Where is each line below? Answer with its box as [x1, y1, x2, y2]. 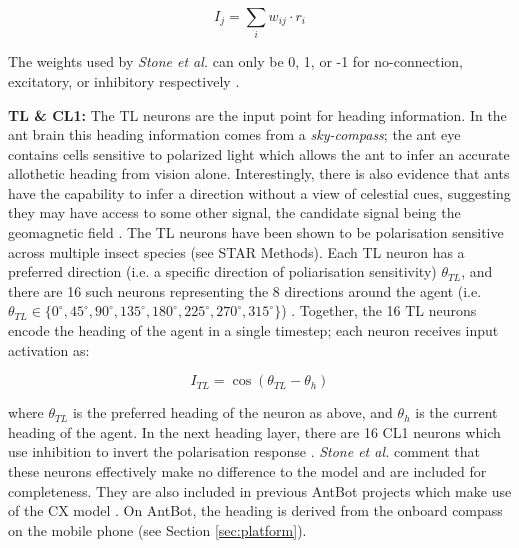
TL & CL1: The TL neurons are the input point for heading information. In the [8, 104, 507, 125]
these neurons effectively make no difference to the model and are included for [8, 461, 487, 482]
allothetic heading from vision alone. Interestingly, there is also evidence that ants [8, 163, 510, 184]
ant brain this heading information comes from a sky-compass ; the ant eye [8, 124, 461, 145]
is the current [415, 402, 498, 423]
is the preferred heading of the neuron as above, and [72, 402, 393, 423]
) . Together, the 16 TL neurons [281, 300, 477, 321]
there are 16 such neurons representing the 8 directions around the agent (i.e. [8, 280, 482, 301]
